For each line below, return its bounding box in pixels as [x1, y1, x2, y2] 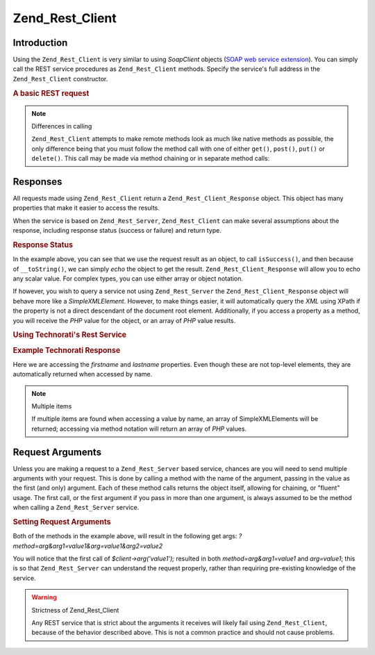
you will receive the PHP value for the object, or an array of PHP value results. [12, 316, 236, 324]
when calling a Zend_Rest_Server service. [12, 504, 140, 512]
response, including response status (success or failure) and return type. [12, 226, 222, 235]
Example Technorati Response [12, 345, 121, 355]
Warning [31, 593, 57, 602]
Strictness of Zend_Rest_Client [31, 606, 119, 614]
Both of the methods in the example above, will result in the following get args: [12, 532, 237, 540]
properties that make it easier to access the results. [12, 204, 160, 212]
